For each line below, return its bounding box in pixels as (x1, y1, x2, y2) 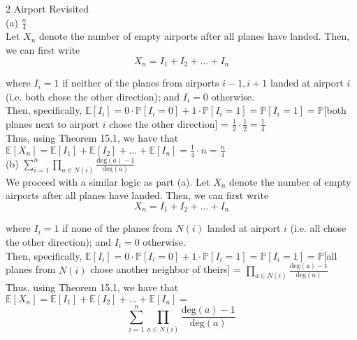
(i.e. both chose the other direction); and (6, 89, 180, 103)
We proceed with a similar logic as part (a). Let (6, 174, 210, 189)
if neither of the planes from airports (62, 75, 219, 90)
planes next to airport (6, 116, 99, 131)
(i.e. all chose (290, 221, 347, 235)
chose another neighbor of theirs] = (90, 262, 241, 276)
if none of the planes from (62, 221, 173, 235)
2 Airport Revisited (6, 1, 89, 15)
